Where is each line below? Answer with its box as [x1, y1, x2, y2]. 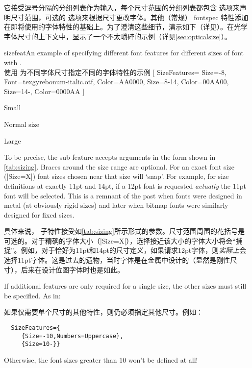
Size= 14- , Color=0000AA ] [4, 86, 85, 96]
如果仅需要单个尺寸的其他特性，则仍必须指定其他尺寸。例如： [4, 307, 203, 317]
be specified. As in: [4, 290, 61, 300]
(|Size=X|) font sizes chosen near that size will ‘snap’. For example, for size [4, 171, 229, 181]
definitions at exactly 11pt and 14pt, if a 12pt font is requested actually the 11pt [4, 180, 246, 191]
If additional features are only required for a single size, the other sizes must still [4, 281, 247, 291]
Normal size [4, 119, 40, 129]
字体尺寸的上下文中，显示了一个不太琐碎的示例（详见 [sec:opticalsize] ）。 [4, 31, 231, 41]
